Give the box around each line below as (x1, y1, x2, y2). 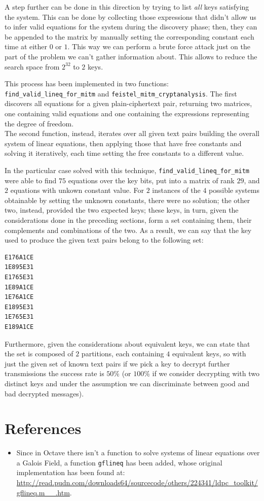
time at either (5, 41, 48, 52)
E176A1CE (5, 253, 34, 261)
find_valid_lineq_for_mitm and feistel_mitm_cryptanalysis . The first (5, 88, 237, 98)
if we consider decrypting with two (152, 368, 259, 379)
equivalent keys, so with (172, 348, 246, 359)
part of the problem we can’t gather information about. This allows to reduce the (5, 51, 257, 61)
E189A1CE (5, 323, 34, 330)
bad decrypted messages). (5, 388, 84, 398)
